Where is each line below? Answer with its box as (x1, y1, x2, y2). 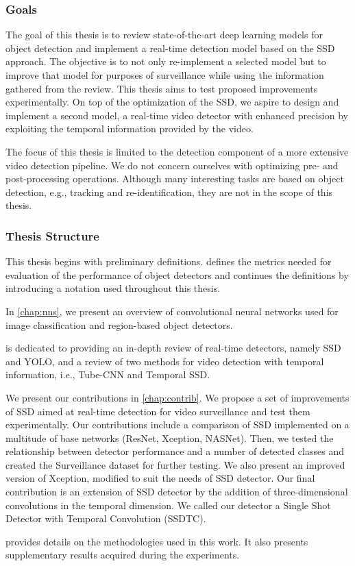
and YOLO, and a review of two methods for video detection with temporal (5, 354, 324, 368)
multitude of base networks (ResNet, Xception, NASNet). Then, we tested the (5, 430, 334, 445)
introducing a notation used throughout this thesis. (5, 281, 221, 295)
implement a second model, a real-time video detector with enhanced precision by (5, 108, 348, 122)
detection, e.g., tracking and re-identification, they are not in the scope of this (5, 184, 333, 199)
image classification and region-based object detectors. (5, 317, 233, 332)
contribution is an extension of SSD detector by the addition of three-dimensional (5, 484, 348, 499)
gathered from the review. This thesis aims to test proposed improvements (5, 81, 318, 95)
